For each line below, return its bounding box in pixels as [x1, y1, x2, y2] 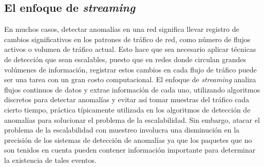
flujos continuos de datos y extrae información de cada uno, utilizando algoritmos [4, 84, 260, 95]
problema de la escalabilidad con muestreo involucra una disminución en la [4, 124, 240, 135]
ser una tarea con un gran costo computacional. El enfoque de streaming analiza [4, 74, 256, 85]
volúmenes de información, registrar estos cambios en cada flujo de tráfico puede [4, 64, 257, 75]
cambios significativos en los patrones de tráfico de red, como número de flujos [4, 33, 251, 44]
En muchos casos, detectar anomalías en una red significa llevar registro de [4, 24, 239, 34]
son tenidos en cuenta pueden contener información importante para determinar [4, 144, 256, 155]
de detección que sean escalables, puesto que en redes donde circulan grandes [4, 53, 247, 64]
